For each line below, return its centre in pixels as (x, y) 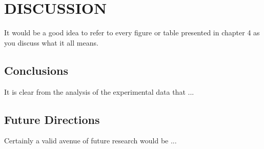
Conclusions (36, 70)
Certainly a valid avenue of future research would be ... (90, 141)
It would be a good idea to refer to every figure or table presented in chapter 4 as (132, 33)
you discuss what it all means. (51, 42)
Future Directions (52, 119)
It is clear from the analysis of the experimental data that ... (99, 91)
